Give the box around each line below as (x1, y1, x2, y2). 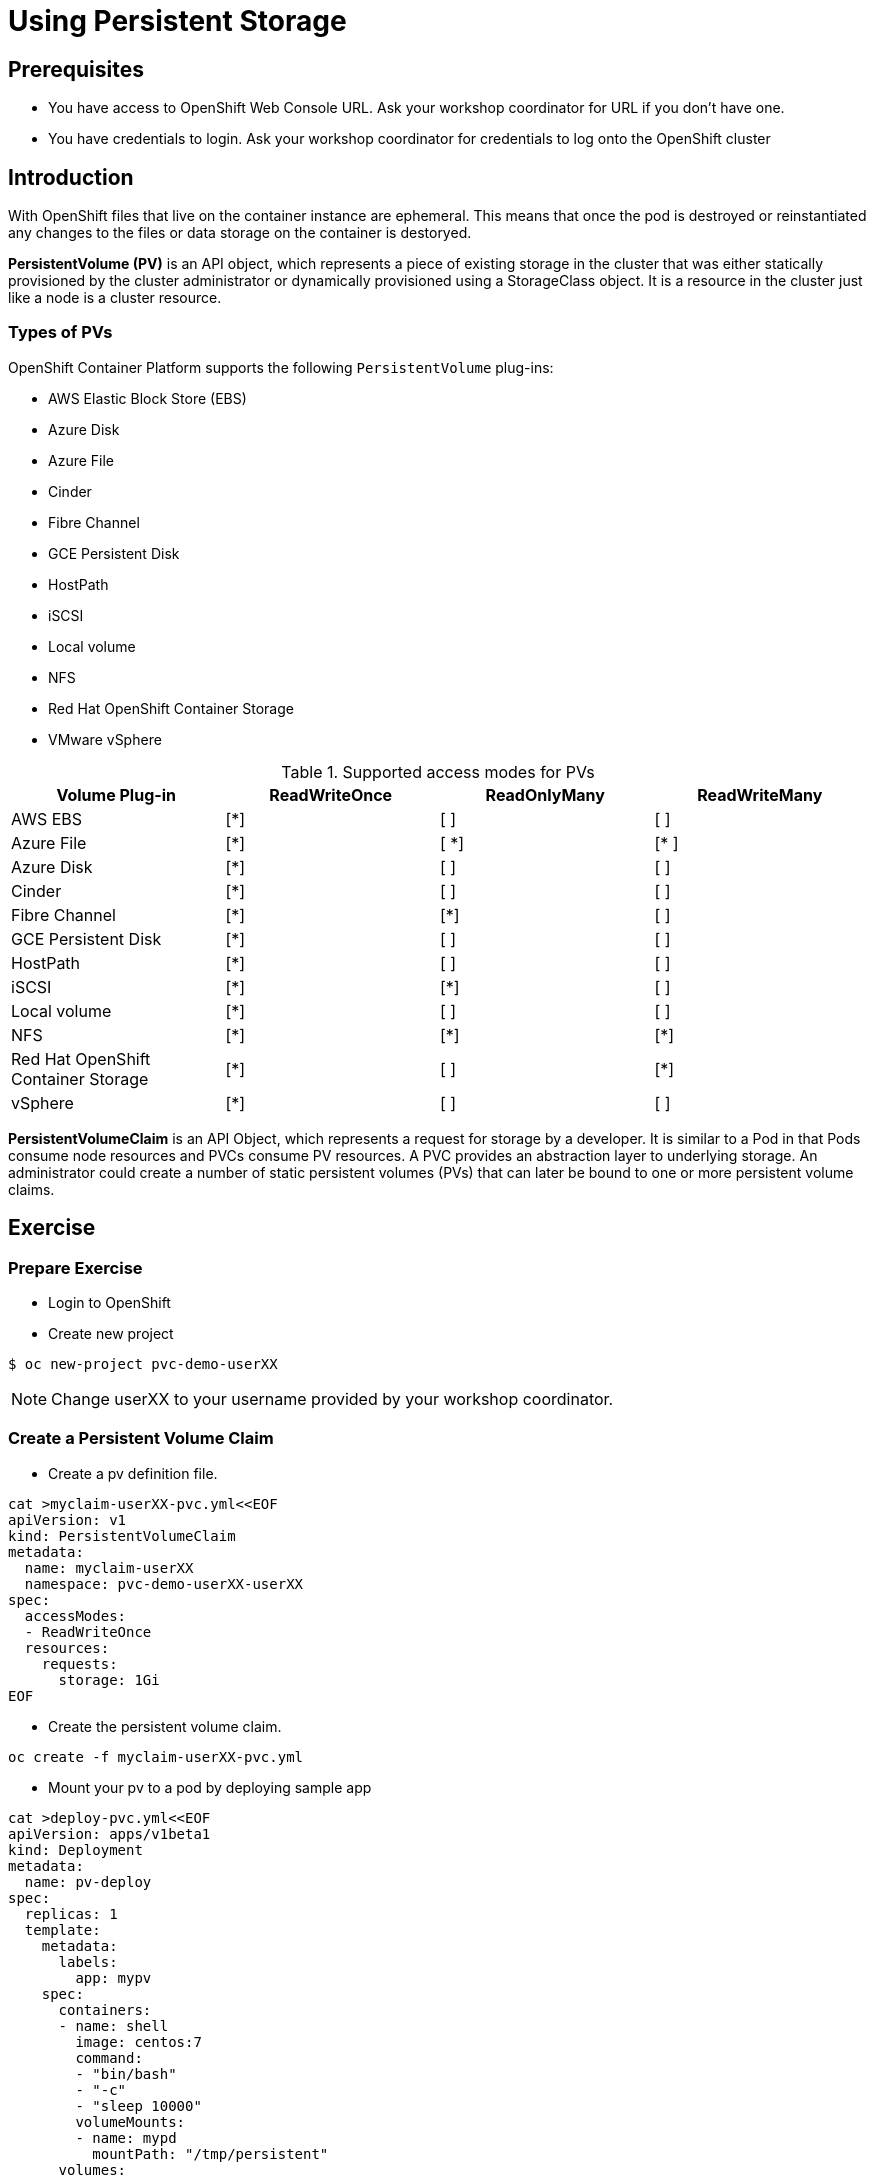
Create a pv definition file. (48, 1464, 218, 1482)
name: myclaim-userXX (24, 1559, 194, 1576)
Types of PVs (8, 322, 113, 343)
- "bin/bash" (75, 2065, 177, 2082)
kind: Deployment (8, 1841, 143, 1858)
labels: (58, 1953, 118, 1970)
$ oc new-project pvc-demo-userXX (8, 1355, 278, 1372)
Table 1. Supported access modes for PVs (281, 761, 595, 782)
